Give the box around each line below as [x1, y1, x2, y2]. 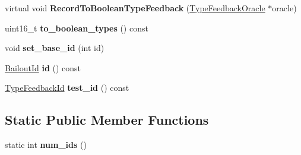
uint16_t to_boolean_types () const [5, 21, 148, 34]
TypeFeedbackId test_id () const [5, 81, 129, 94]
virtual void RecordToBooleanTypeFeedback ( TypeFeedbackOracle [5, 2, 265, 14]
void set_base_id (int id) [5, 42, 104, 54]
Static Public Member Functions [5, 110, 209, 129]
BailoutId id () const [5, 61, 81, 74]
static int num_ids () [5, 138, 87, 151]
